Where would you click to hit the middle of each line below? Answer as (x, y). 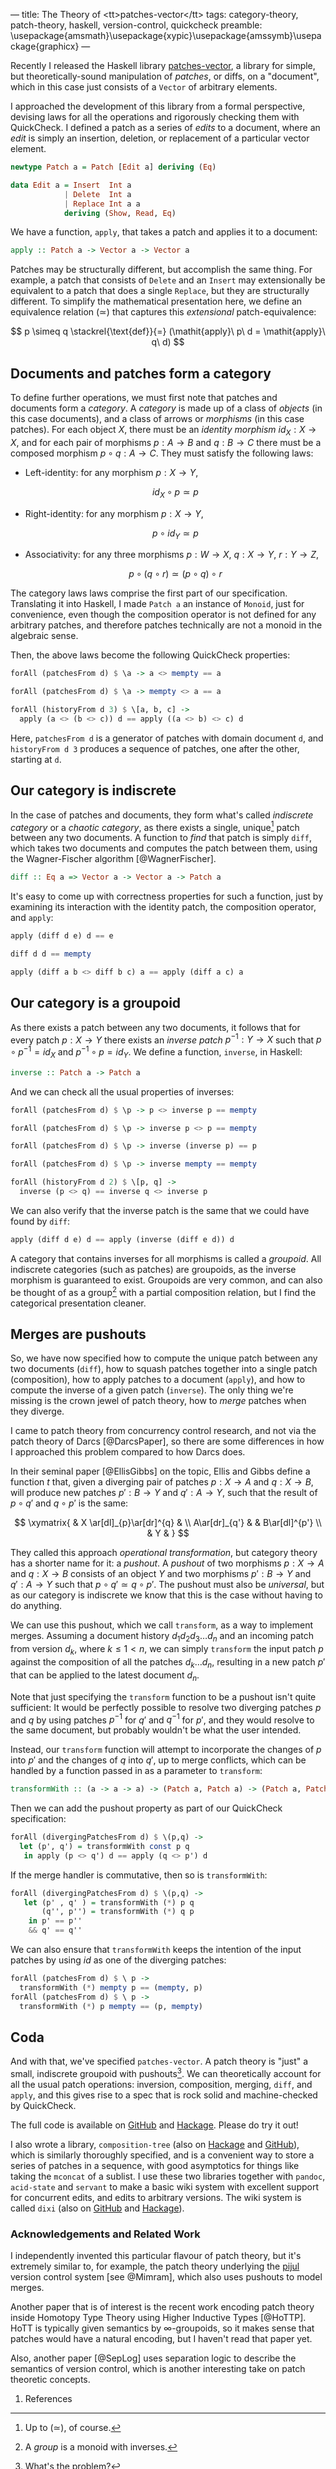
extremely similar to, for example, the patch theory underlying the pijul (155, 2266)
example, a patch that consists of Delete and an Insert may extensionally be (168, 280)
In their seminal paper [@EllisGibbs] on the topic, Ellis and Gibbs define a (160, 1471)
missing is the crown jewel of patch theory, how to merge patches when (158, 1401)
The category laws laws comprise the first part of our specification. (149, 593)
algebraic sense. (44, 636)
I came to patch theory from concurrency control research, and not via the (163, 1431)
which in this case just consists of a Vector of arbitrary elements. (144, 87)
